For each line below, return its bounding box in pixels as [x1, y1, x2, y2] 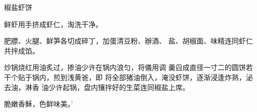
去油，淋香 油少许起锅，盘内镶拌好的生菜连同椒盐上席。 [4, 81, 190, 92]
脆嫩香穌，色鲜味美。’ [4, 98, 73, 109]
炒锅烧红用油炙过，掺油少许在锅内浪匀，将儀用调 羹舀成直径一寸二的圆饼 [4, 62, 246, 72]
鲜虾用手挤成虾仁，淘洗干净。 [4, 18, 103, 29]
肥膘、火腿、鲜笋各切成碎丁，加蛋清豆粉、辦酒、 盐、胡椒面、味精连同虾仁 [4, 35, 253, 46]
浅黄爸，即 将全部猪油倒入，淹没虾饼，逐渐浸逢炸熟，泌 [67, 71, 253, 82]
